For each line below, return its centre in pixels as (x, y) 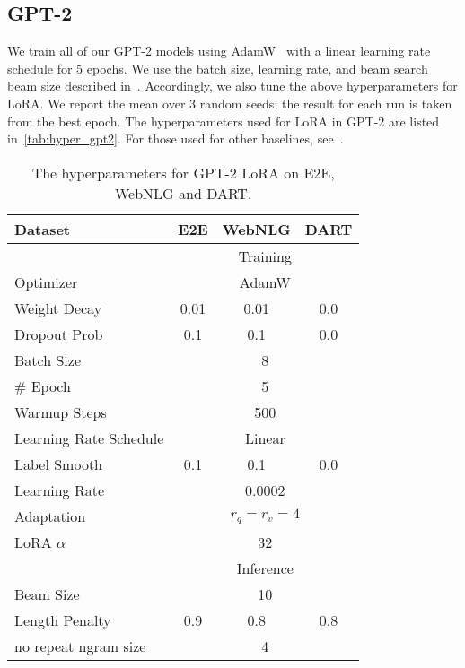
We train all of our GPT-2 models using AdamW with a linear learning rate (219, 51)
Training (265, 256)
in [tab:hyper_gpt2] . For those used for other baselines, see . (175, 139)
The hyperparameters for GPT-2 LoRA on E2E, (183, 172)
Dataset (43, 229)
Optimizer (46, 282)
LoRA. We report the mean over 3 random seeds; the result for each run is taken (230, 103)
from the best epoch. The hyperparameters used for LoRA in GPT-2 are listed (224, 121)
